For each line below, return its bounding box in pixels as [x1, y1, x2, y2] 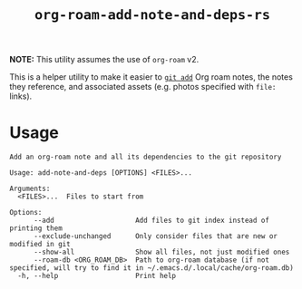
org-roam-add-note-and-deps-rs [34, 6, 270, 24]
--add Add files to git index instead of [33, 216, 270, 226]
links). [9, 91, 33, 101]
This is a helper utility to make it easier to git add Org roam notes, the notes [9, 72, 293, 82]
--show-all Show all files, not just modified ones [33, 247, 290, 257]
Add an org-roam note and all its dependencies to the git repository [9, 152, 282, 162]
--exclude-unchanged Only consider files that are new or [33, 232, 278, 241]
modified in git [9, 240, 71, 249]
